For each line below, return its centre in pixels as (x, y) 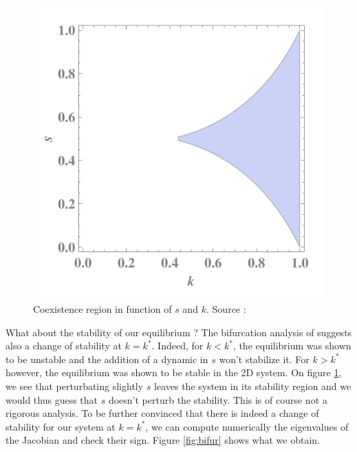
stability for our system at (61, 426)
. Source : (226, 309)
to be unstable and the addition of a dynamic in (107, 359)
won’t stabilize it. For (264, 359)
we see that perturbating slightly (75, 386)
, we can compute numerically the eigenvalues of (247, 426)
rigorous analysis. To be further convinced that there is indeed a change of (162, 413)
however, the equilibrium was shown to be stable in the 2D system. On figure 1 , (174, 372)
